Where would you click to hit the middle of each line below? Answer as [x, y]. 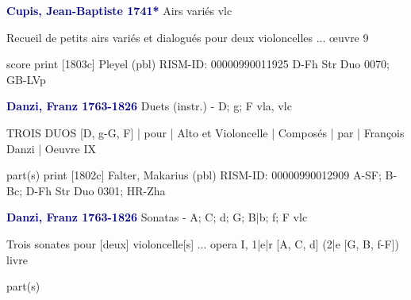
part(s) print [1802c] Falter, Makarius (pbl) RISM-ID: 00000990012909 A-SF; [194, 175]
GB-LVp [26, 79]
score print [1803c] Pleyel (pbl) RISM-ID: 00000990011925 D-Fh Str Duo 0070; [198, 64]
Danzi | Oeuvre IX [52, 148]
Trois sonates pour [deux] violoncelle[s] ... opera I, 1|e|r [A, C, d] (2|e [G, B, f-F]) [203, 243]
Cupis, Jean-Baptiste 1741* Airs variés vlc [119, 10]
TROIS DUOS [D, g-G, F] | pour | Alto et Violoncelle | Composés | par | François [205, 132]
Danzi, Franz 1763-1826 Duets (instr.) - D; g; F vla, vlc [149, 106]
